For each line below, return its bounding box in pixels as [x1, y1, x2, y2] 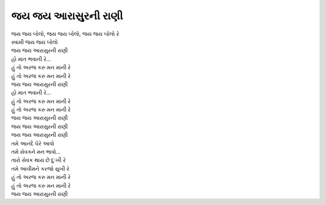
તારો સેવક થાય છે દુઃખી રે [11, 157, 66, 164]
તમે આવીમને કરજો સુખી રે [11, 165, 69, 172]
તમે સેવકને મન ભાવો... [11, 148, 61, 156]
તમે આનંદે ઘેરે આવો [11, 139, 54, 147]
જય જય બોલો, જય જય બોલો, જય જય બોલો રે [11, 30, 120, 37]
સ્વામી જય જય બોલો [11, 38, 59, 45]
